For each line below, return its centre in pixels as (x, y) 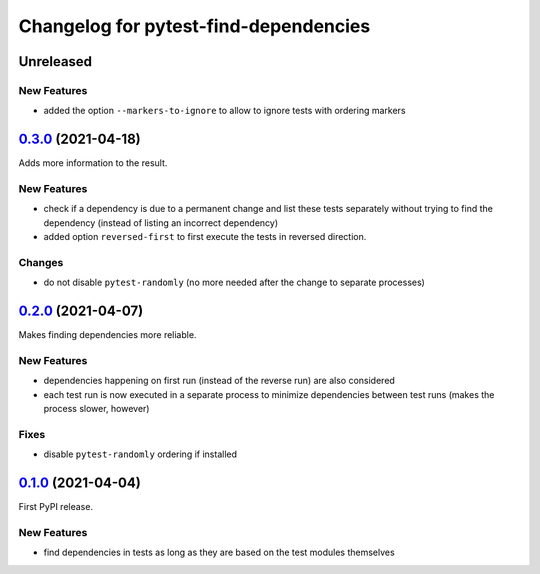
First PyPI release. (56, 507)
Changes (41, 262)
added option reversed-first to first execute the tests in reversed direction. (205, 237)
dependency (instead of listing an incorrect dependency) (161, 222)
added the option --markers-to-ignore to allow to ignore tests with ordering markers (224, 111)
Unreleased (55, 61)
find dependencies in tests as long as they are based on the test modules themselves (219, 552)
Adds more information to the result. (93, 163)
